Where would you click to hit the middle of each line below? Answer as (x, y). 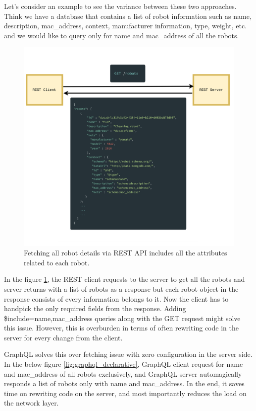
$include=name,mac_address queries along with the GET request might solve (122, 318)
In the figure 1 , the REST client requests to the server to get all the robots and (125, 279)
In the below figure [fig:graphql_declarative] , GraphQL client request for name (124, 364)
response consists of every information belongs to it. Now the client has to (116, 298)
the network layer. (31, 403)
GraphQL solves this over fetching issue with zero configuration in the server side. (128, 354)
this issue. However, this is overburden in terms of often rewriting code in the (121, 328)
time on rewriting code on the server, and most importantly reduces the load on (125, 393)
